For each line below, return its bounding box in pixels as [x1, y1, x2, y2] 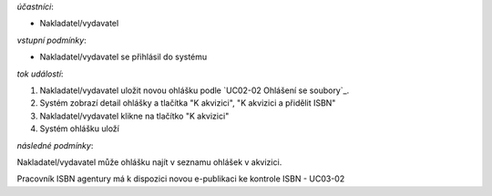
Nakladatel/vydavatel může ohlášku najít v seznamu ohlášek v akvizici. [16, 156, 282, 168]
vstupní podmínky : [16, 35, 87, 46]
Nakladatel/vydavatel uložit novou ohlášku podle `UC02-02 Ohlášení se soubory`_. [39, 85, 350, 96]
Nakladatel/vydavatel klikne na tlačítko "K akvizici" [39, 110, 230, 121]
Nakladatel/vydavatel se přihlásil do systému [39, 51, 208, 63]
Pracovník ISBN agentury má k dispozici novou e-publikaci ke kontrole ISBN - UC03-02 [16, 173, 345, 184]
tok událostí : [16, 68, 64, 79]
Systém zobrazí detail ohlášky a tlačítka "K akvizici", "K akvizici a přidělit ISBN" [39, 98, 336, 108]
